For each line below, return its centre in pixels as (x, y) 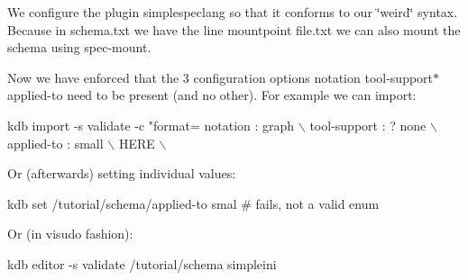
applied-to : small (55, 143)
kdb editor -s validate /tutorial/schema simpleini (142, 263)
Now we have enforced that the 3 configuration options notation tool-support (220, 77)
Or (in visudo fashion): (70, 234)
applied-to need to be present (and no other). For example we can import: (212, 95)
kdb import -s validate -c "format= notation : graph (151, 125)
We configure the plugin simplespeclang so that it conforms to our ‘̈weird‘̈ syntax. (233, 12)
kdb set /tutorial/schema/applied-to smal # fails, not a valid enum (193, 203)
